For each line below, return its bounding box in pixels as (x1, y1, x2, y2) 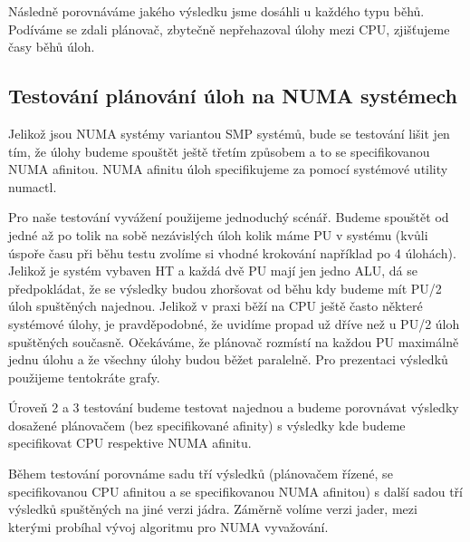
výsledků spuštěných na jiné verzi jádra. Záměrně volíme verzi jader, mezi (8, 499, 417, 518)
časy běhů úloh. (8, 37, 95, 56)
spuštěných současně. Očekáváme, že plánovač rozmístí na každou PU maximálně (8, 332, 459, 351)
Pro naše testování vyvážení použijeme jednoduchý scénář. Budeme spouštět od (8, 208, 449, 227)
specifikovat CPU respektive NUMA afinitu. (8, 433, 252, 452)
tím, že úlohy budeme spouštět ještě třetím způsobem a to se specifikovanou (8, 141, 430, 160)
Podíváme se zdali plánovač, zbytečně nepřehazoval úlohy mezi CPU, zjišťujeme (8, 19, 450, 38)
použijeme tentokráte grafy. (8, 367, 160, 386)
